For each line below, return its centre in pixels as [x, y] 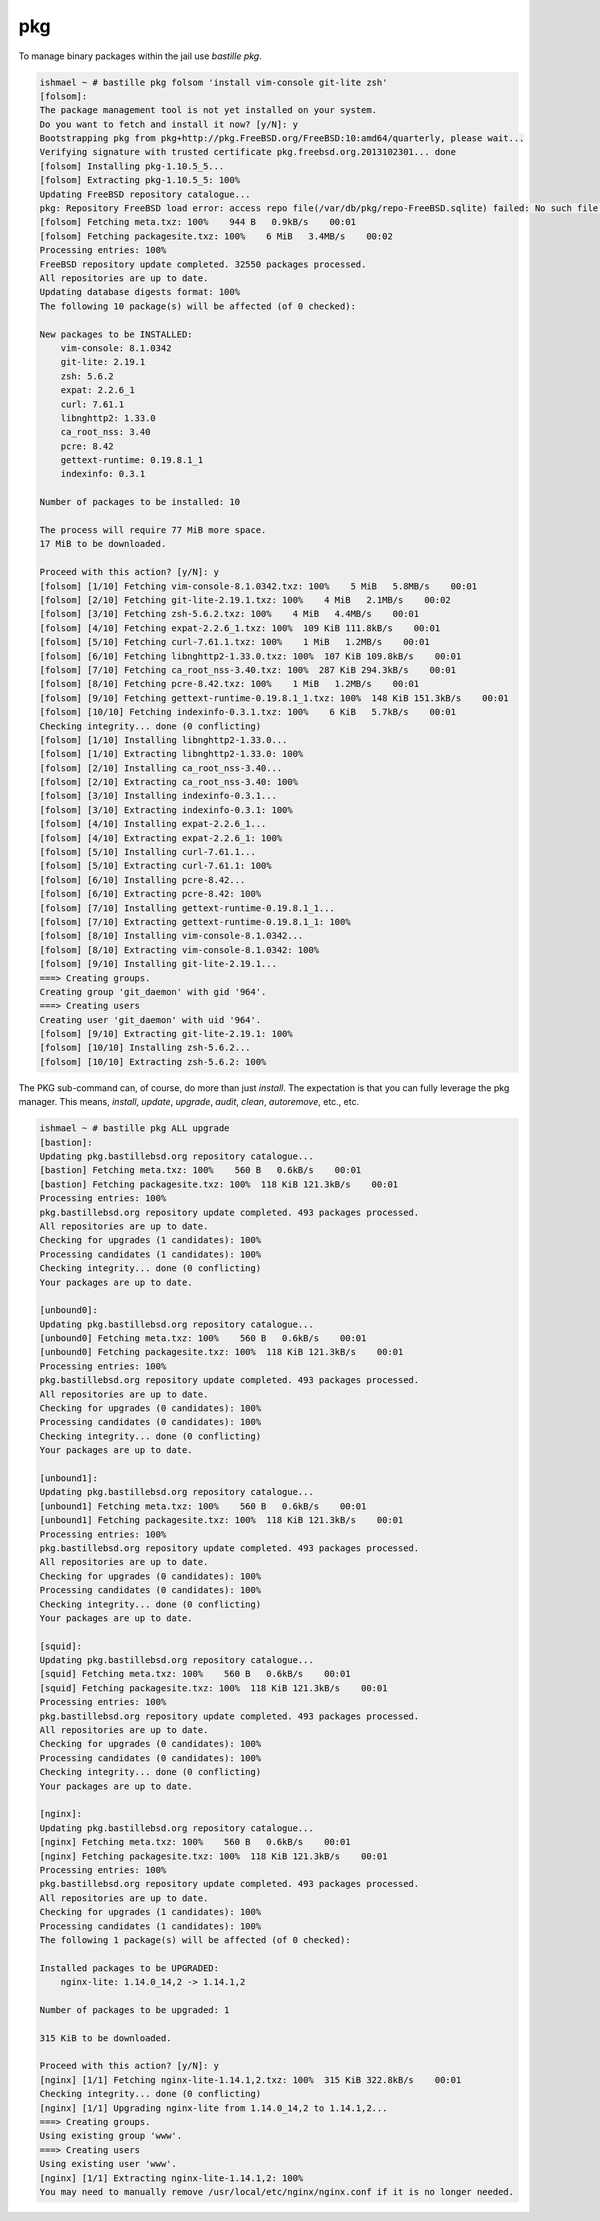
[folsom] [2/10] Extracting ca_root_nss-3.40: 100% [169, 782]
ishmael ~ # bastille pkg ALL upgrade [134, 1128]
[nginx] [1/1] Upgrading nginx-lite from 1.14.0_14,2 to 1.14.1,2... [213, 2108]
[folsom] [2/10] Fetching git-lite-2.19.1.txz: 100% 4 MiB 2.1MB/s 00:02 [245, 599]
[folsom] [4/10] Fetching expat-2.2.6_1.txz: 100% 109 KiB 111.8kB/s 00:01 [240, 628]
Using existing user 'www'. [108, 2164]
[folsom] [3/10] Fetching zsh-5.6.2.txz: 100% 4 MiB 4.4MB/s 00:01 [229, 614]
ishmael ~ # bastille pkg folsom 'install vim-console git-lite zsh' [213, 82]
